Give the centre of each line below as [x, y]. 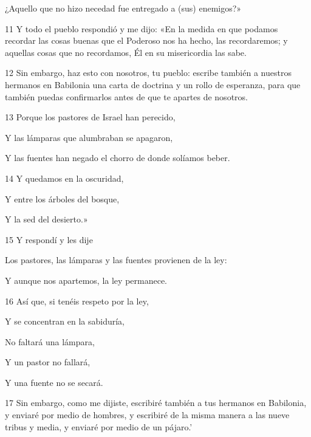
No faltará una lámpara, [50, 341]
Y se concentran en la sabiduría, [65, 321]
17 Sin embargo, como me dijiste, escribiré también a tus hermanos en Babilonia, [156, 403]
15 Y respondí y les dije [49, 239]
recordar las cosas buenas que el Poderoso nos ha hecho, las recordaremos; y [146, 40]
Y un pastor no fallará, [48, 362]
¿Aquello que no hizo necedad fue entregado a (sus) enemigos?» [123, 8]
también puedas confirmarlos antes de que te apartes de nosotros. [126, 96]
